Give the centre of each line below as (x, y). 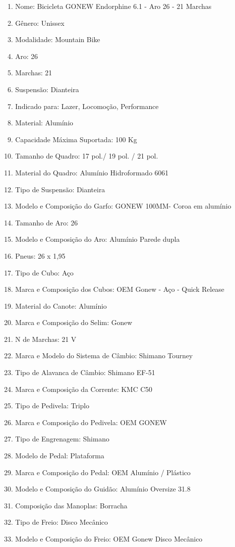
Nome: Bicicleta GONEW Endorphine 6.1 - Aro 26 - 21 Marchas (113, 6)
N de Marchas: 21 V (46, 339)
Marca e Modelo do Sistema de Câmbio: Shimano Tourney (104, 356)
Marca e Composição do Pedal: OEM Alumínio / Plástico (103, 472)
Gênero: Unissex (40, 23)
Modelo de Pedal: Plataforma (60, 456)
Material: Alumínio (44, 123)
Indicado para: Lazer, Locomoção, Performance (87, 106)
